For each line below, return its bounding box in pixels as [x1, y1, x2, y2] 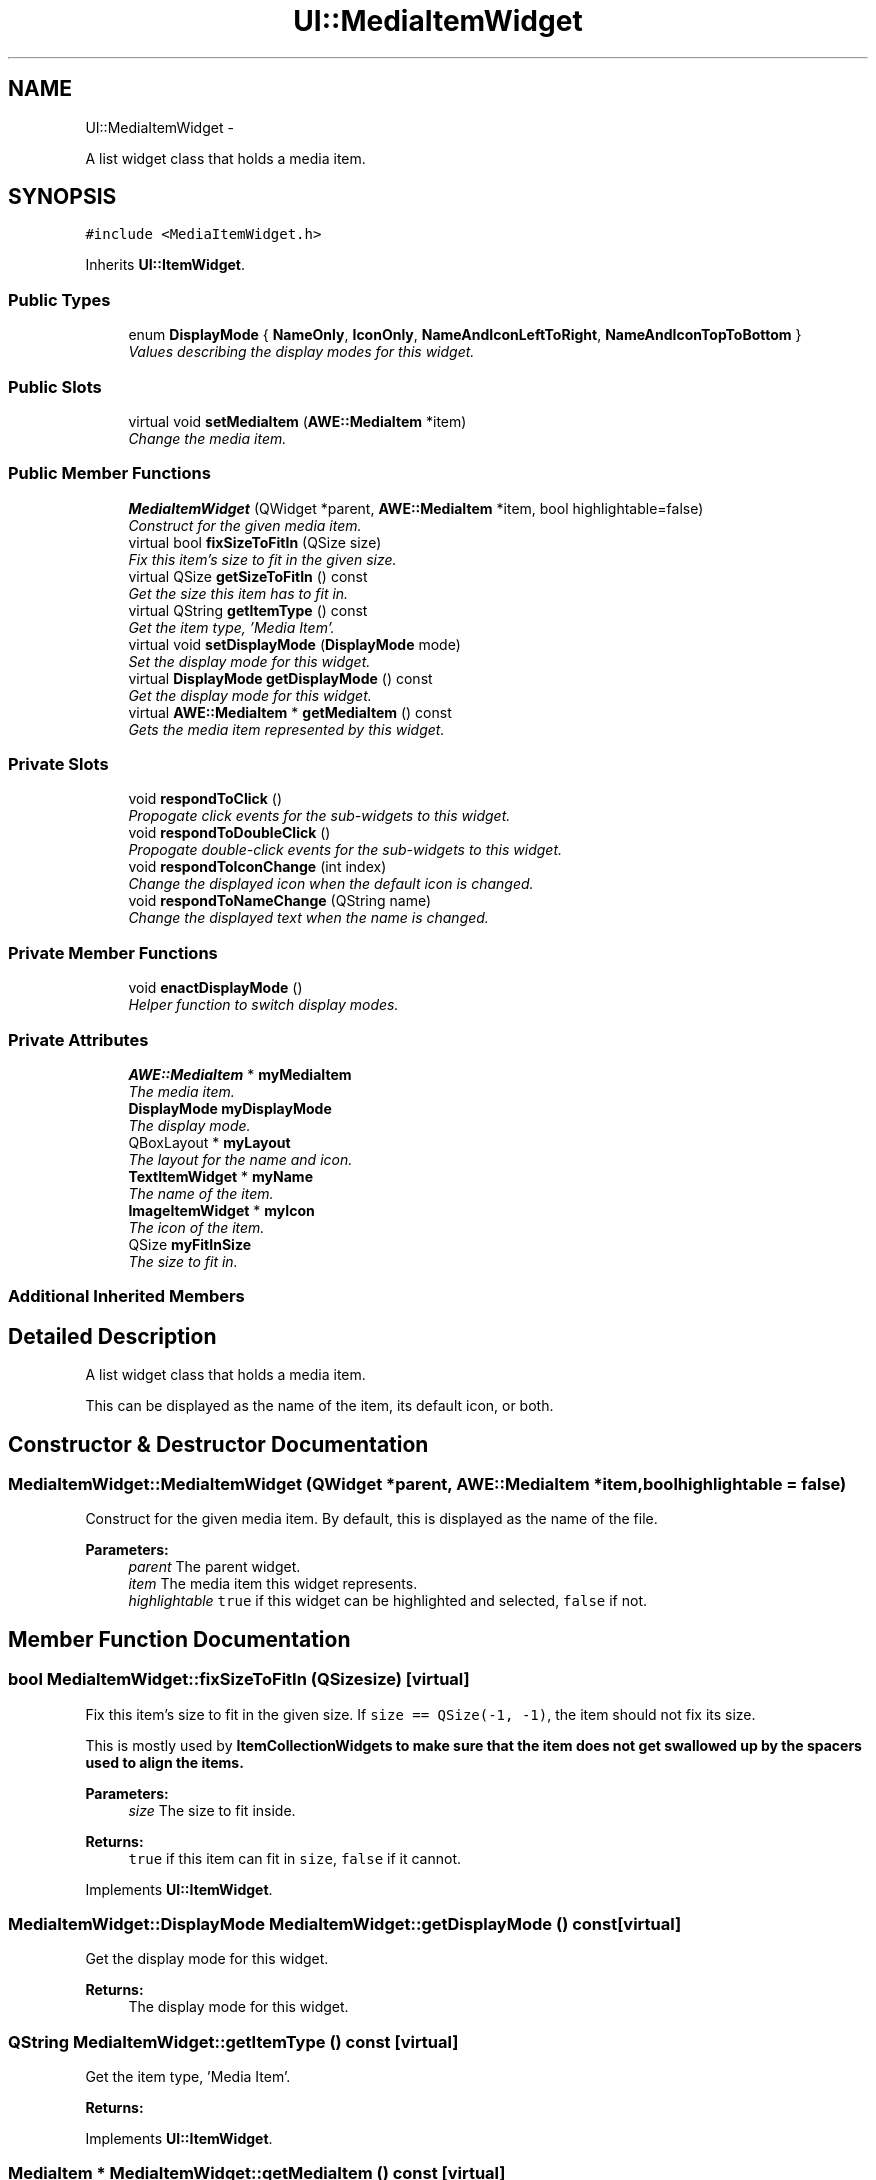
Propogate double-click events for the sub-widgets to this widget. [128, 841, 563, 859]
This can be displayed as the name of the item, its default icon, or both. [85, 1397, 554, 1415]
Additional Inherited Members [8, 1286, 245, 1307]
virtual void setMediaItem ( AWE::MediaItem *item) [128, 412, 467, 430]
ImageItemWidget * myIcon [128, 1201, 315, 1219]
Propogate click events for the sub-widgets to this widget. [128, 807, 511, 825]
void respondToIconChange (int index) [128, 858, 387, 876]
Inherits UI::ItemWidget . [85, 256, 246, 274]
